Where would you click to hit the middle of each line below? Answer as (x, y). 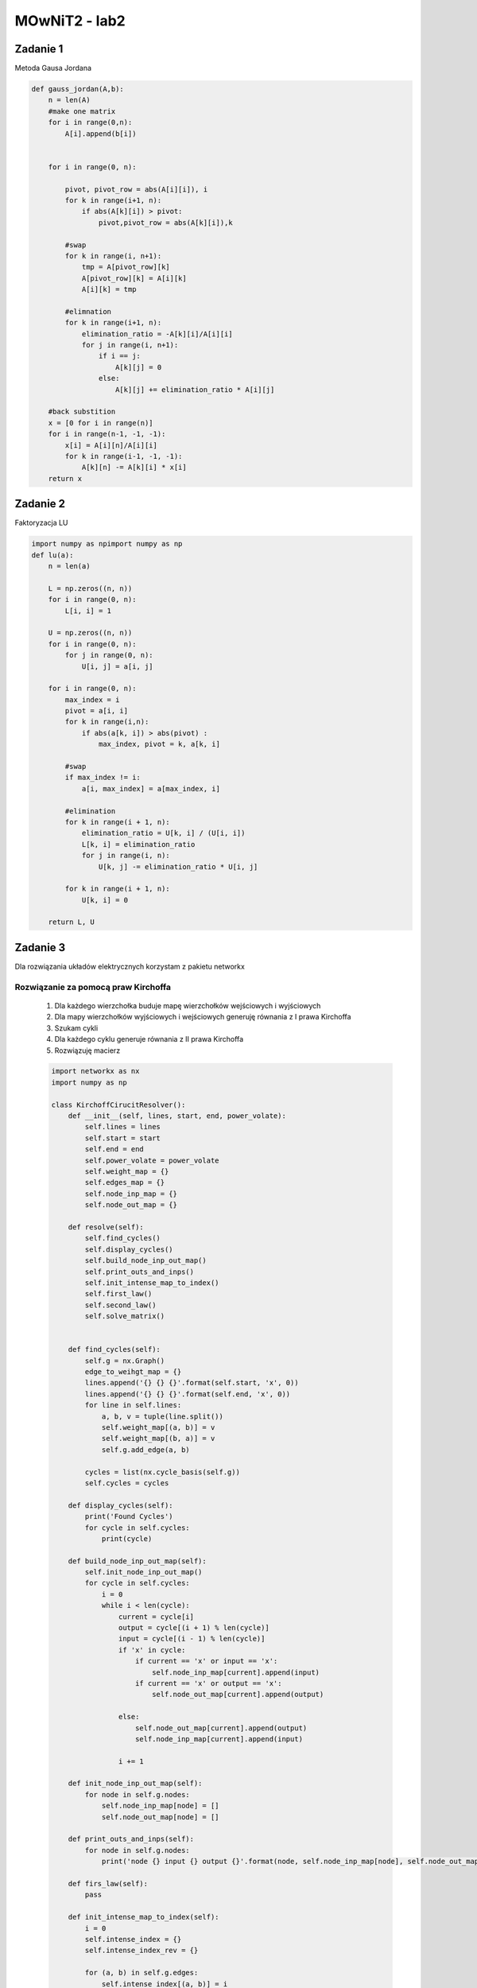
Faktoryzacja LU (41, 523)
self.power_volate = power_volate (152, 1160)
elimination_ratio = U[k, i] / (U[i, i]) (163, 833)
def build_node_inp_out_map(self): (137, 1561)
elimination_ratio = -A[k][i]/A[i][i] (157, 334)
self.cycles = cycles (127, 1483)
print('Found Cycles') (129, 1516)
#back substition (82, 412)
